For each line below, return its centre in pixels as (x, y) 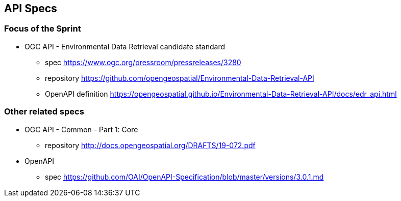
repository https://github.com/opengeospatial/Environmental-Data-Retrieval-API (180, 78)
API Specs (31, 8)
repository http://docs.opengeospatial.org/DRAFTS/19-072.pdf (150, 145)
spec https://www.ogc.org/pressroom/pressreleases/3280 (143, 62)
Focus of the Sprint (43, 29)
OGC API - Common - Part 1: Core (81, 129)
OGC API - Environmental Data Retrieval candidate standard (125, 46)
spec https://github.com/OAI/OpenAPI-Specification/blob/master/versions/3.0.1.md (184, 177)
